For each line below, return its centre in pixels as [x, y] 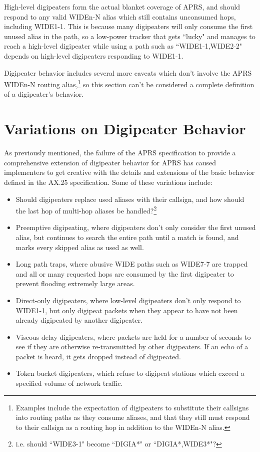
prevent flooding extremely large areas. [75, 283]
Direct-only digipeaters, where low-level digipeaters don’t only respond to [128, 300]
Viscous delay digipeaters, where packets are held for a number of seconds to [133, 336]
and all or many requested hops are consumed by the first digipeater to [125, 273]
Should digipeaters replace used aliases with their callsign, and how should [130, 199]
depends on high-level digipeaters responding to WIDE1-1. [94, 55]
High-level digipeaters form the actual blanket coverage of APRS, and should [122, 7]
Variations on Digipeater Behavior [125, 129]
